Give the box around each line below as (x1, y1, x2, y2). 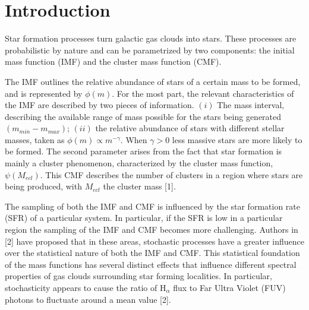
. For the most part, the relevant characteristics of (112, 87, 294, 99)
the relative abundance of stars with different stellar (95, 122, 285, 134)
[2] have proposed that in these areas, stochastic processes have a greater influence (5, 235, 304, 247)
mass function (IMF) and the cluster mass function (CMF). (5, 55, 222, 68)
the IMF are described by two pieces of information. (5, 99, 194, 111)
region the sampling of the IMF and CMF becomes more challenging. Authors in (5, 223, 298, 236)
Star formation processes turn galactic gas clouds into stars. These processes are (5, 32, 297, 45)
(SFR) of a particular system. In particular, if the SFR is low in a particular (5, 211, 283, 224)
